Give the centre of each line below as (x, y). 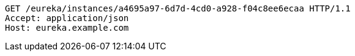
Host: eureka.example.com (67, 28)
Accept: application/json (67, 18)
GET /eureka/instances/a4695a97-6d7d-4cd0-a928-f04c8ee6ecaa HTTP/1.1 (178, 8)
